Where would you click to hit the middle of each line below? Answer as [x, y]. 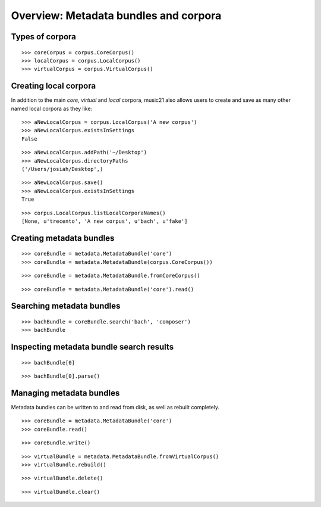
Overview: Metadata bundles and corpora [116, 15]
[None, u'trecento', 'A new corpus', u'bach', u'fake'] [105, 221]
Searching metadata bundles [66, 306]
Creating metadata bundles [63, 238]
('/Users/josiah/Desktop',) [62, 169]
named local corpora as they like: [52, 108]
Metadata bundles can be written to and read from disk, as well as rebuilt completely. [115, 408]
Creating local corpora [53, 86]
